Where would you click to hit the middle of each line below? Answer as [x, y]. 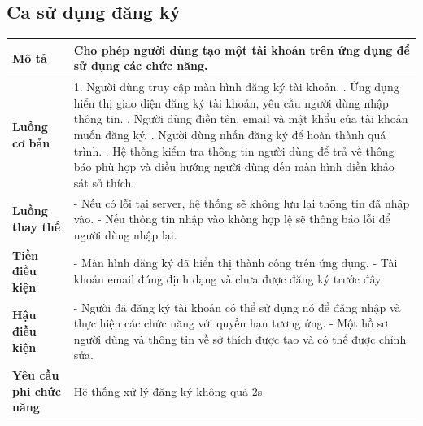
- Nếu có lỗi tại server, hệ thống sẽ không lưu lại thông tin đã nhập [242, 202]
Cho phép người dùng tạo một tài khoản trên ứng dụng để [242, 49]
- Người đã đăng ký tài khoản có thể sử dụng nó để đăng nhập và [237, 307]
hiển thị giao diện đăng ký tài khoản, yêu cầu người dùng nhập [231, 102]
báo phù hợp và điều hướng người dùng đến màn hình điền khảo [234, 167]
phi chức [37, 391]
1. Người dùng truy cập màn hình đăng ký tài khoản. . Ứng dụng [236, 87]
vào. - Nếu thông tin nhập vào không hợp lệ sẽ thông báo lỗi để [232, 219]
